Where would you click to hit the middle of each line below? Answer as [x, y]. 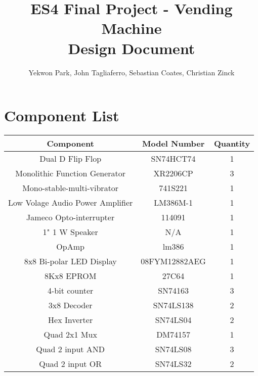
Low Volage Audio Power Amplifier [71, 203]
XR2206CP [173, 173]
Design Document [132, 48]
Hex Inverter [71, 320]
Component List [62, 115]
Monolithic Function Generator [71, 173]
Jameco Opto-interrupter [71, 217]
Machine [132, 28]
